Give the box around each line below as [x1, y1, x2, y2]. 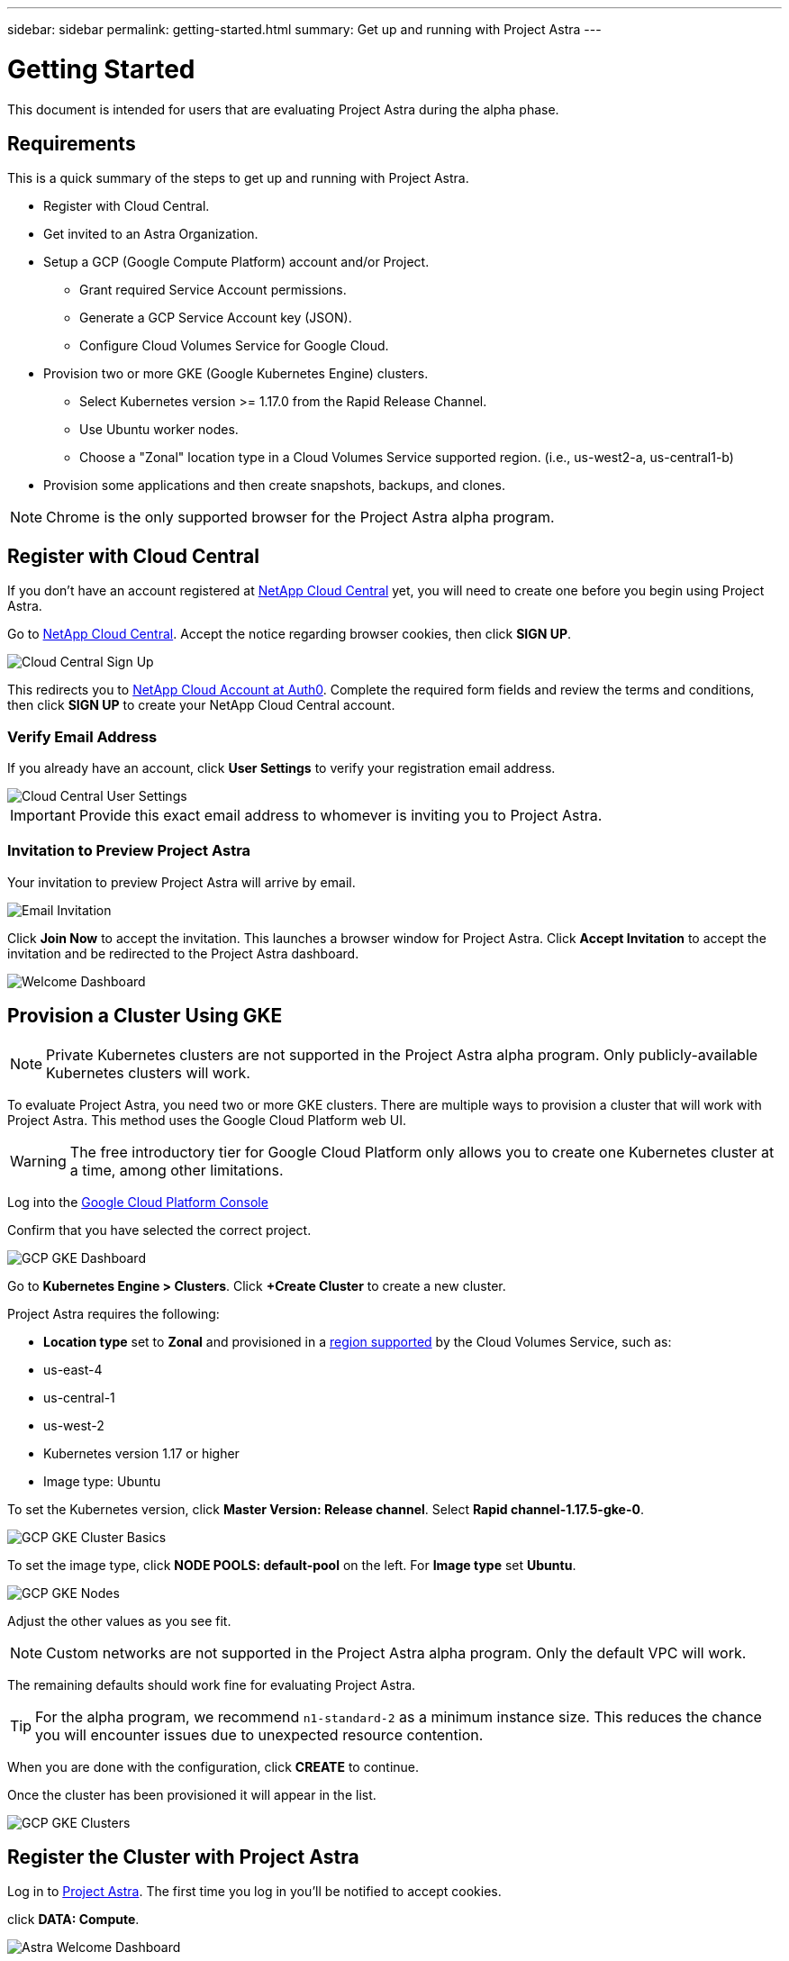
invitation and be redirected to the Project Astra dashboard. [7, 945, 359, 961]
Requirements [7, 132, 136, 155]
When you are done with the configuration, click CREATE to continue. [7, 1758, 420, 1775]
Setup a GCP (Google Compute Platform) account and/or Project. [43, 254, 430, 270]
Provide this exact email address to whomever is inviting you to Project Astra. [78, 805, 603, 824]
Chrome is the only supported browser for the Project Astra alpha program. [46, 508, 555, 527]
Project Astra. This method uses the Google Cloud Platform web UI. [7, 1112, 406, 1128]
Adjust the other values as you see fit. [7, 1612, 231, 1629]
